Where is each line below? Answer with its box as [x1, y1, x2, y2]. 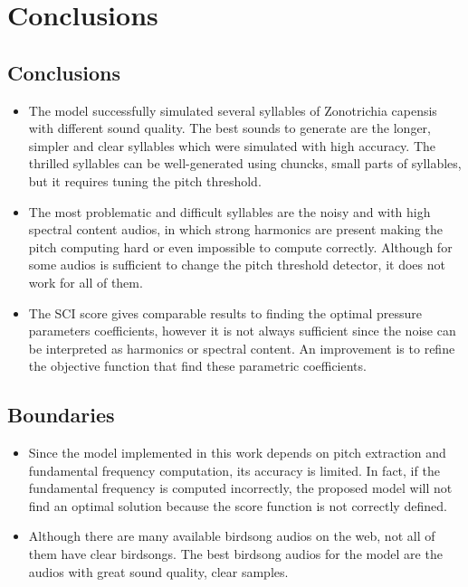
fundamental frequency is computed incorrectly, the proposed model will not [28, 478, 453, 497]
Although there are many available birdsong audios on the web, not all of [28, 526, 435, 545]
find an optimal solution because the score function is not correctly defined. [28, 496, 447, 515]
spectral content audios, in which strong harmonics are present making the [28, 220, 443, 239]
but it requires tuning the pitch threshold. [28, 171, 262, 190]
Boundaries [7, 401, 115, 429]
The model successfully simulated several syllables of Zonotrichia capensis [28, 100, 437, 119]
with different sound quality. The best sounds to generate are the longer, [28, 118, 431, 137]
